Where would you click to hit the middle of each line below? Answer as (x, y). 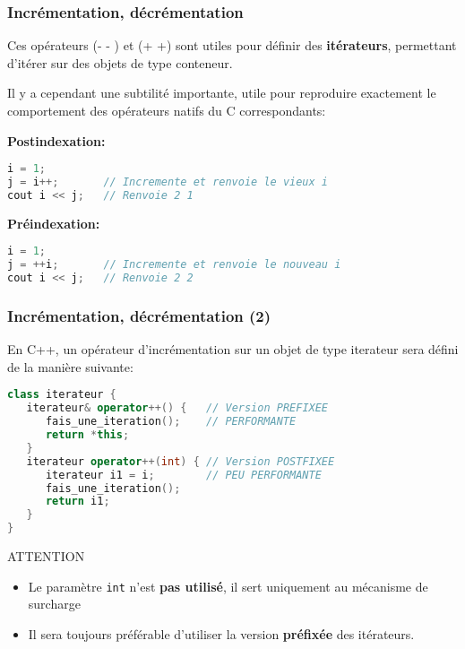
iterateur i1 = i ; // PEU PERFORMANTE (183, 475)
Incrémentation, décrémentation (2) (139, 315)
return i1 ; (77, 502)
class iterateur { (62, 395)
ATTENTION (46, 556)
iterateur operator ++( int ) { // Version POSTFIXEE (181, 461)
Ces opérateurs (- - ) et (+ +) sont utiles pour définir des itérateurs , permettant (232, 45)
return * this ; (87, 435)
